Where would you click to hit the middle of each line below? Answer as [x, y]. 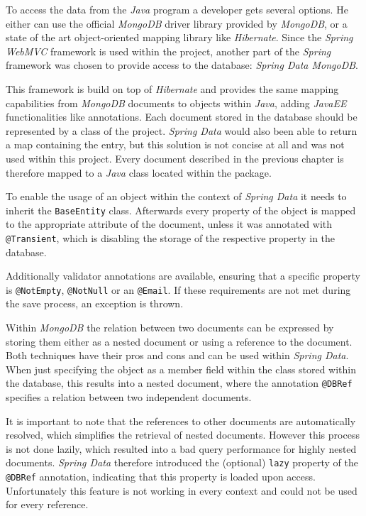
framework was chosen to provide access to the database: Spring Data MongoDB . [182, 65]
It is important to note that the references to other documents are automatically [181, 421]
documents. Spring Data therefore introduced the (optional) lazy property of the [182, 462]
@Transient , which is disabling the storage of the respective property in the [171, 237]
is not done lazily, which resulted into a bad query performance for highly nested [181, 448]
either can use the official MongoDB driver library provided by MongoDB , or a [177, 23]
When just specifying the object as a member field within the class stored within [181, 369]
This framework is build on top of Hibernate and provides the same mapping [172, 88]
